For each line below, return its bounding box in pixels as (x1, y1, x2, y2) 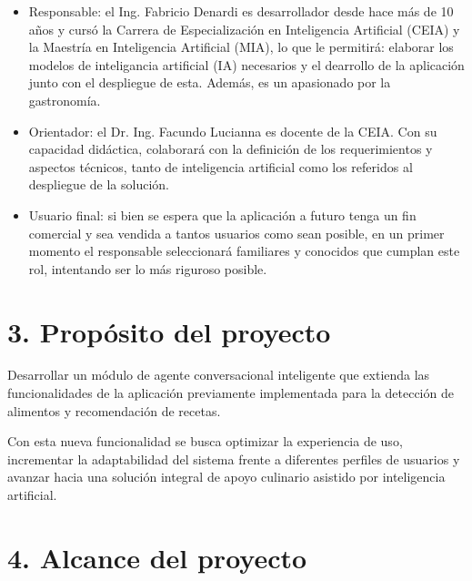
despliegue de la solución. (28, 175, 169, 194)
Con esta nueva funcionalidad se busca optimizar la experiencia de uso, (7, 432, 403, 451)
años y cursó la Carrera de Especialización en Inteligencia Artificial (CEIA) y (28, 19, 460, 38)
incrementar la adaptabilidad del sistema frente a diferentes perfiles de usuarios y (7, 449, 460, 468)
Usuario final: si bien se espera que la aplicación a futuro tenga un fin (28, 205, 417, 224)
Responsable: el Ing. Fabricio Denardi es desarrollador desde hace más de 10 (28, 2, 454, 20)
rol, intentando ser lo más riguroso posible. (28, 259, 267, 278)
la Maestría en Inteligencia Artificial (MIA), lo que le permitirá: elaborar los (28, 37, 454, 56)
